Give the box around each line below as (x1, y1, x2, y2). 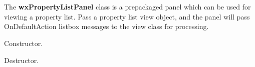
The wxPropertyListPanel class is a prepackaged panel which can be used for (4, 1, 251, 12)
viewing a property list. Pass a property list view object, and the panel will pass (4, 11, 250, 21)
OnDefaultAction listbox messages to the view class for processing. (4, 21, 209, 31)
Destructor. (4, 54, 39, 65)
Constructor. (4, 37, 43, 48)
